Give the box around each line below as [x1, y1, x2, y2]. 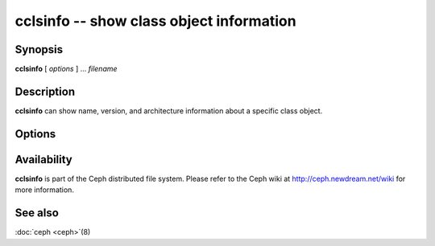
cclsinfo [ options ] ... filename [14, 64, 118, 74]
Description [14, 84, 76, 98]
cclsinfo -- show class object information [14, 12, 297, 30]
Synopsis [14, 43, 64, 56]
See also [14, 206, 60, 220]
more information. [14, 185, 74, 195]
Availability [14, 153, 72, 166]
